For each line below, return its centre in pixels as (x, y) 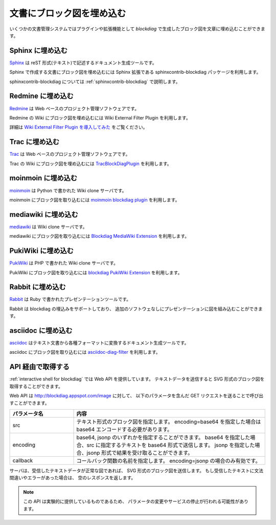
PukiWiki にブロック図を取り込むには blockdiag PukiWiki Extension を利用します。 (96, 272)
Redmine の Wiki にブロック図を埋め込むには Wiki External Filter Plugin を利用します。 (100, 117)
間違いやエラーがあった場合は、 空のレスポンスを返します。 (73, 478)
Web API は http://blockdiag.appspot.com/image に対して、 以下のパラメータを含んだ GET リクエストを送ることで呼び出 (136, 396)
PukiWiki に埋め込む (41, 251)
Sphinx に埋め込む (38, 51)
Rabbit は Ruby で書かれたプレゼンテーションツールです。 (70, 299)
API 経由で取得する (40, 367)
